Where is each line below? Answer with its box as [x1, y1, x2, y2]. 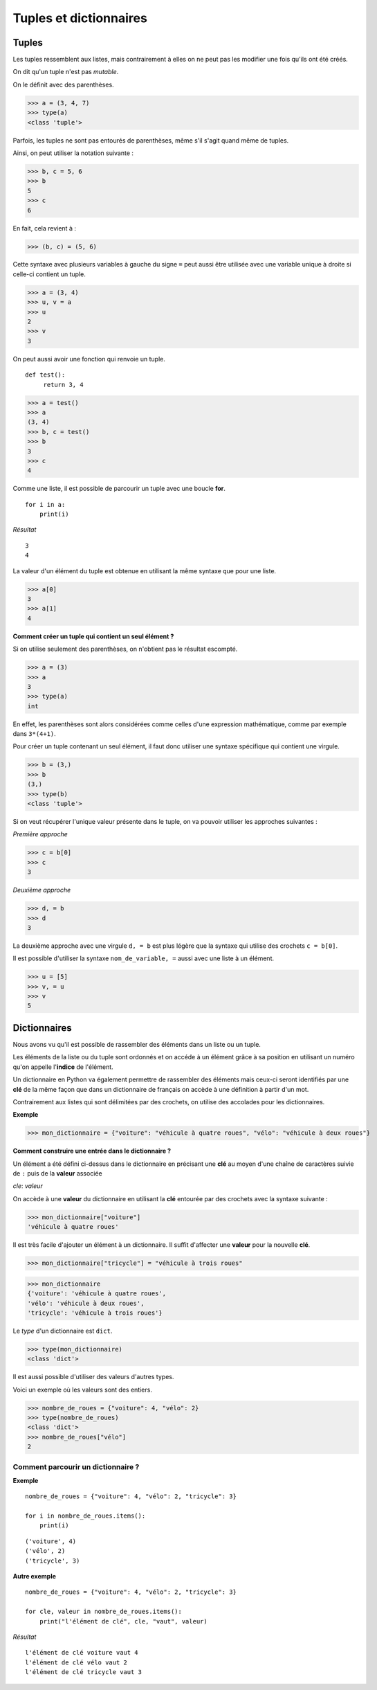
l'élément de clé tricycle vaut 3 [25, 1669, 142, 1676]
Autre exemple [12, 1572, 57, 1581]
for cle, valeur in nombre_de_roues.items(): [25, 1608, 183, 1616]
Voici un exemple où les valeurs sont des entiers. [12, 1385, 152, 1394]
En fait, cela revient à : [12, 224, 76, 232]
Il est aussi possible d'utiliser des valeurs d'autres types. [12, 1373, 174, 1381]
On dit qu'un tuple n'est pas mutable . [12, 68, 119, 76]
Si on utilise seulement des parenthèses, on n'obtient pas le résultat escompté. [12, 645, 238, 654]
